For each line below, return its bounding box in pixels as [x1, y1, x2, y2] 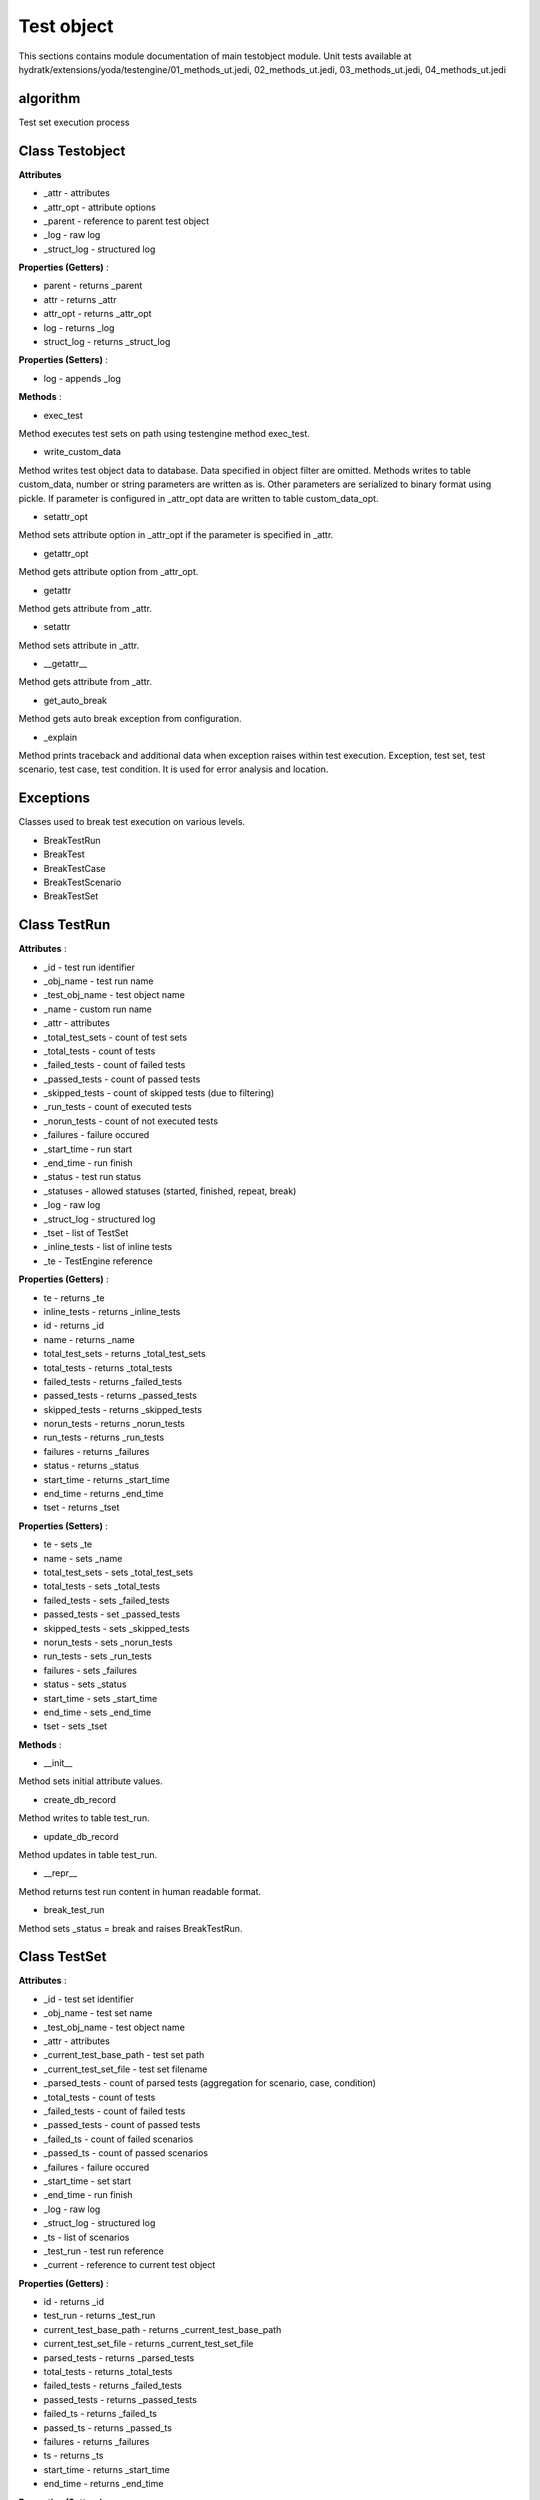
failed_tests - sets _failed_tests [43, 1594, 170, 1606]
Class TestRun [18, 916, 111, 934]
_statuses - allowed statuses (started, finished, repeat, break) [43, 1185, 297, 1197]
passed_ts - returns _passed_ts [43, 2421, 172, 2434]
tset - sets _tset [43, 1720, 108, 1732]
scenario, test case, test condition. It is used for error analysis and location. [18, 763, 329, 775]
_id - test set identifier [43, 1993, 135, 2005]
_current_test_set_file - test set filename [43, 2063, 208, 2075]
